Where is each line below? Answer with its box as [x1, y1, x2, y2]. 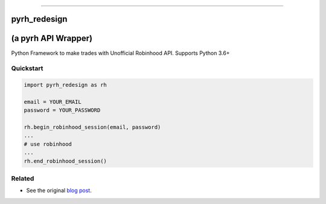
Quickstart [11, 64, 43, 72]
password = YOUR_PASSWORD [24, 107, 101, 114]
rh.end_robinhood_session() [24, 158, 107, 164]
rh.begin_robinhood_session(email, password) [24, 124, 161, 131]
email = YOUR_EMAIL [24, 98, 81, 105]
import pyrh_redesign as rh [24, 81, 107, 89]
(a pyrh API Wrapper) [11, 33, 93, 43]
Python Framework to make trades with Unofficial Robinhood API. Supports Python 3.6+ [11, 49, 230, 57]
